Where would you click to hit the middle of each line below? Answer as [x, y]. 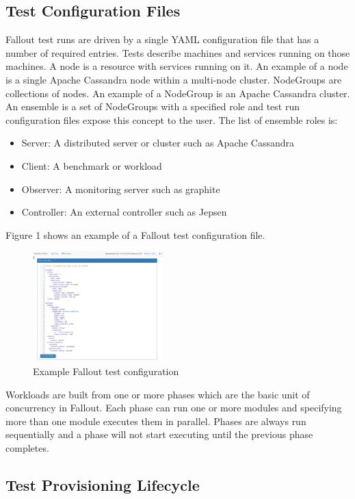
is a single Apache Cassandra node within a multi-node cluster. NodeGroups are [174, 79]
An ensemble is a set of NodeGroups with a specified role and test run [153, 106]
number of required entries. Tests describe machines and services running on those [178, 52]
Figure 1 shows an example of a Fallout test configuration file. [135, 234]
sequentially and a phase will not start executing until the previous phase [159, 434]
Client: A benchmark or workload [92, 165]
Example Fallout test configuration [106, 371]
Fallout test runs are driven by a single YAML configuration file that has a [162, 39]
